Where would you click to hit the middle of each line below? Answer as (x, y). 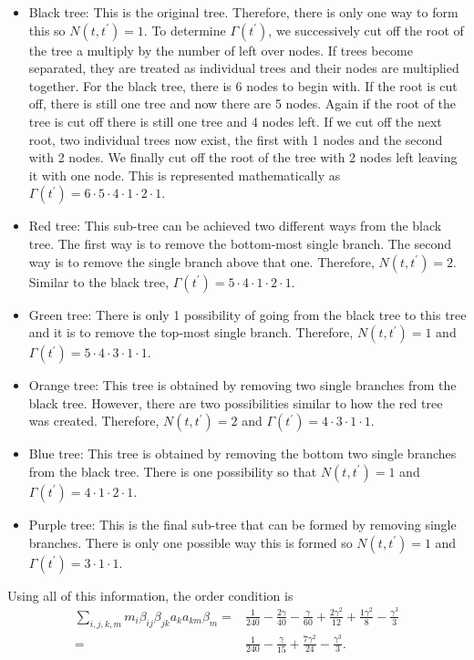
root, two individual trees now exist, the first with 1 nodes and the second (236, 139)
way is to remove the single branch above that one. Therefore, (201, 261)
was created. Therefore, (94, 421)
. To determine (185, 30)
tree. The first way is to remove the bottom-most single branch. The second (240, 243)
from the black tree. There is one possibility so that (173, 471)
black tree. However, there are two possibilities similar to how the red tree (236, 402)
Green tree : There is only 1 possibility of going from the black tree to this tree (247, 314)
